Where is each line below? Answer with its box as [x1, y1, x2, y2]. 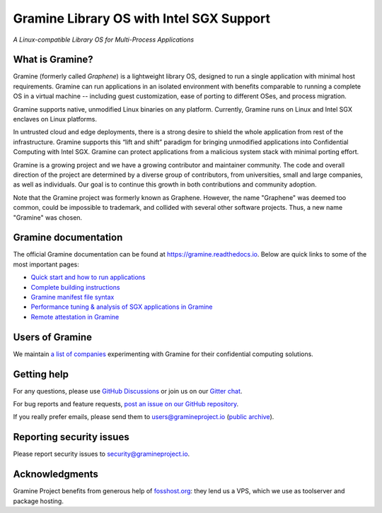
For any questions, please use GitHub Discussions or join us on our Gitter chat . [13, 387, 243, 395]
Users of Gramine [13, 331, 92, 343]
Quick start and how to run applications [30, 273, 146, 282]
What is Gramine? [13, 54, 93, 66]
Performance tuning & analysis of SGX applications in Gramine [30, 302, 213, 311]
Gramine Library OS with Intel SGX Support [13, 11, 271, 26]
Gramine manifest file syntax [30, 293, 115, 301]
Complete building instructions [30, 283, 120, 291]
